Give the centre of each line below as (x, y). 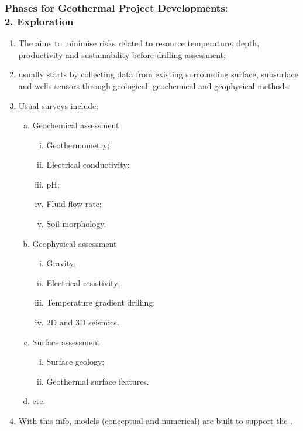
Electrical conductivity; (88, 164)
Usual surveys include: (58, 105)
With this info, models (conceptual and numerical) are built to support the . (156, 421)
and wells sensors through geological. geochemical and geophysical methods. (154, 85)
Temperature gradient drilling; (101, 302)
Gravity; (61, 263)
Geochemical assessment (76, 125)
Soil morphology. (76, 224)
